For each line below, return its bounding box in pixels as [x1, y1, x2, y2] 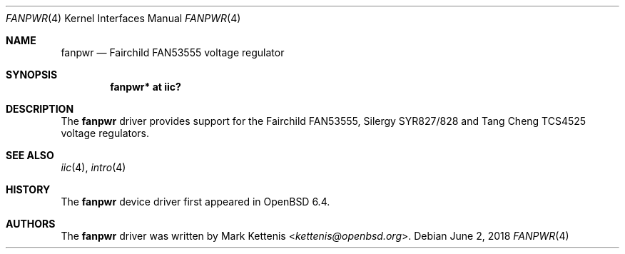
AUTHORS [6, 218, 56, 230]
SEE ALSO [6, 149, 54, 161]
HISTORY [6, 183, 51, 195]
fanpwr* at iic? [110, 81, 181, 93]
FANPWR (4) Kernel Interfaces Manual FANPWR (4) [6, 12, 241, 24]
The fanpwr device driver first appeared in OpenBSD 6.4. [61, 195, 330, 208]
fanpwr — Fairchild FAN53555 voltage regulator [61, 46, 285, 59]
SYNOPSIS [6, 68, 58, 81]
